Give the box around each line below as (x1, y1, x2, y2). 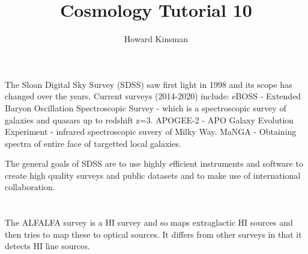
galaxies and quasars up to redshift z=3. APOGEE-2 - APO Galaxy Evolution (5, 113, 294, 126)
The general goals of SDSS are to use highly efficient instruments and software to (5, 157, 303, 170)
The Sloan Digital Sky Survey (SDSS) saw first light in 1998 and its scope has (5, 78, 292, 90)
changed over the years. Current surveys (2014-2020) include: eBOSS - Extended (5, 90, 301, 102)
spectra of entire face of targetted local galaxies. (5, 137, 181, 149)
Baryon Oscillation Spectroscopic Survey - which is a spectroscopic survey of (5, 101, 286, 114)
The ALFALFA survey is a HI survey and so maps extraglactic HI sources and (5, 216, 293, 229)
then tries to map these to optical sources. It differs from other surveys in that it (5, 228, 302, 240)
